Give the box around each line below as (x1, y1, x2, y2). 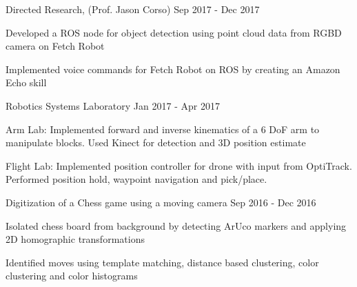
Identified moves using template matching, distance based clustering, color (6, 255, 319, 269)
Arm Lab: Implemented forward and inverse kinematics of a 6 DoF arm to (6, 121, 320, 136)
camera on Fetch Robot (6, 39, 105, 53)
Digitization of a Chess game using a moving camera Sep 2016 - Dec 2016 (6, 195, 316, 209)
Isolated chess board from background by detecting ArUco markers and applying (6, 218, 347, 232)
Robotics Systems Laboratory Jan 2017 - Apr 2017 (6, 98, 220, 112)
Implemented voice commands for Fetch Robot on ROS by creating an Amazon (6, 61, 340, 76)
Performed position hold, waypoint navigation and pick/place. (6, 172, 267, 186)
